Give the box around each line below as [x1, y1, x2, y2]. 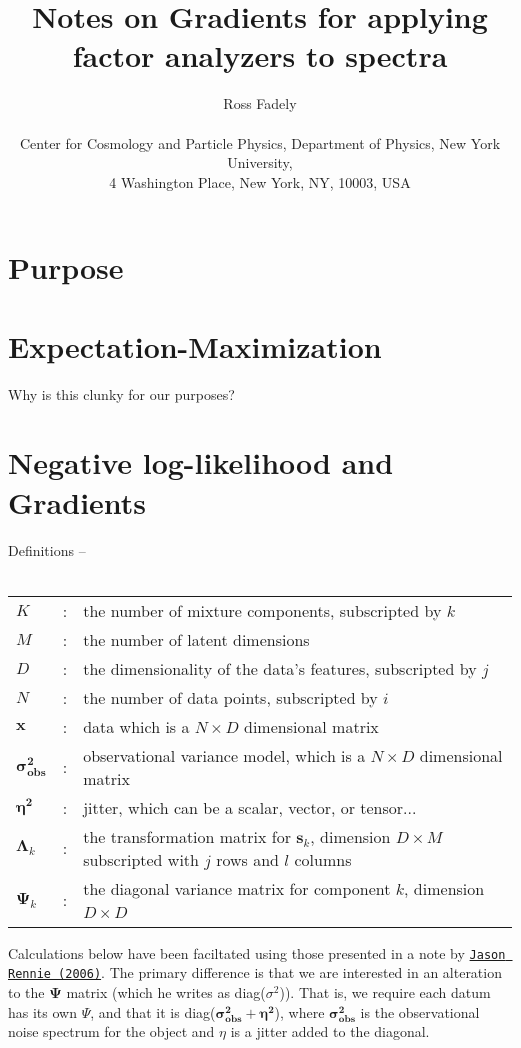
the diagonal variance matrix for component [83, 876, 391, 900]
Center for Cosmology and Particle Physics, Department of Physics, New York [19, 132, 501, 153]
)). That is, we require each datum [279, 982, 491, 1002]
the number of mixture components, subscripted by [83, 598, 442, 622]
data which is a [83, 714, 190, 738]
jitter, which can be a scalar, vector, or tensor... [83, 795, 417, 819]
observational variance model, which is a [83, 743, 366, 767]
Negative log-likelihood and [8, 442, 394, 483]
